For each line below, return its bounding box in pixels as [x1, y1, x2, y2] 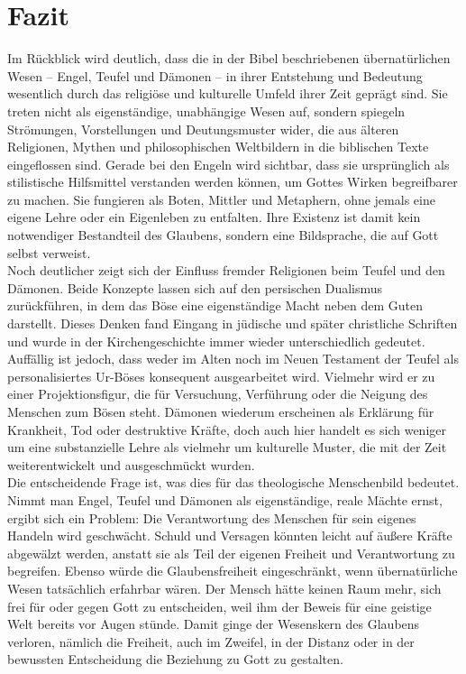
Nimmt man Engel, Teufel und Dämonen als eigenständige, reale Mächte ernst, [7, 490, 443, 509]
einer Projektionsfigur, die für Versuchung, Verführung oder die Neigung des [7, 384, 428, 403]
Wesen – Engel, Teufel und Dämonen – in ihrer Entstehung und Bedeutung [7, 66, 423, 85]
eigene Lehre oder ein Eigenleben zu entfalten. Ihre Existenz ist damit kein [7, 208, 421, 226]
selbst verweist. [7, 243, 91, 262]
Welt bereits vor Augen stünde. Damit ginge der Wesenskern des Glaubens [7, 614, 420, 633]
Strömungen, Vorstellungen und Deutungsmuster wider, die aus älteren [7, 119, 399, 138]
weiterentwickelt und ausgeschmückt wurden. [7, 455, 255, 474]
